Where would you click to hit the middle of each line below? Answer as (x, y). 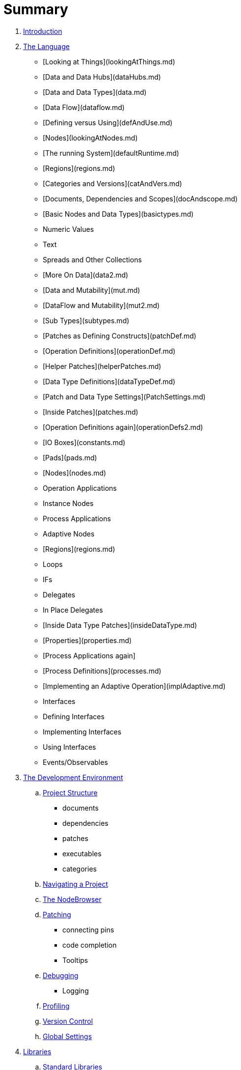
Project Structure (70, 792)
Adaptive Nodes (69, 534)
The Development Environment (73, 777)
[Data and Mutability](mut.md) (92, 290)
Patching (57, 914)
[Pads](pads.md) (70, 457)
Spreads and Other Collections (92, 259)
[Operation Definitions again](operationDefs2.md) (123, 427)
